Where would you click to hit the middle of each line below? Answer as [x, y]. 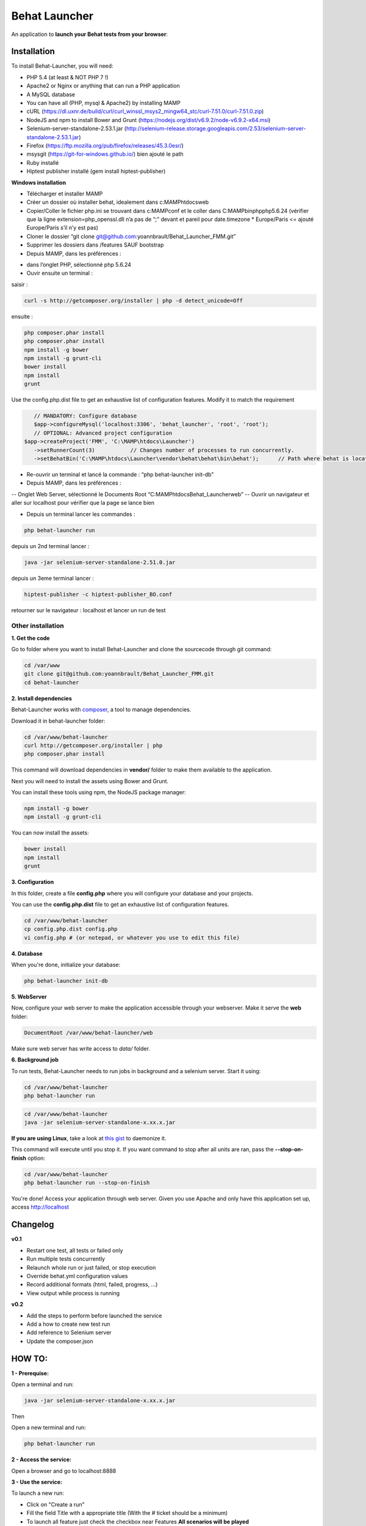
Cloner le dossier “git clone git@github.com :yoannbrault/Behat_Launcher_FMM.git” [131, 236]
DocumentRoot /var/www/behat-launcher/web [88, 1032]
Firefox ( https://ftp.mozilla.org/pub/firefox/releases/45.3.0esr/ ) [105, 145]
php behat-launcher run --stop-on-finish [87, 1183]
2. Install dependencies [42, 698]
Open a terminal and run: [43, 1384]
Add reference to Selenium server [69, 1333]
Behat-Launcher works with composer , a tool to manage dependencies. [101, 710]
